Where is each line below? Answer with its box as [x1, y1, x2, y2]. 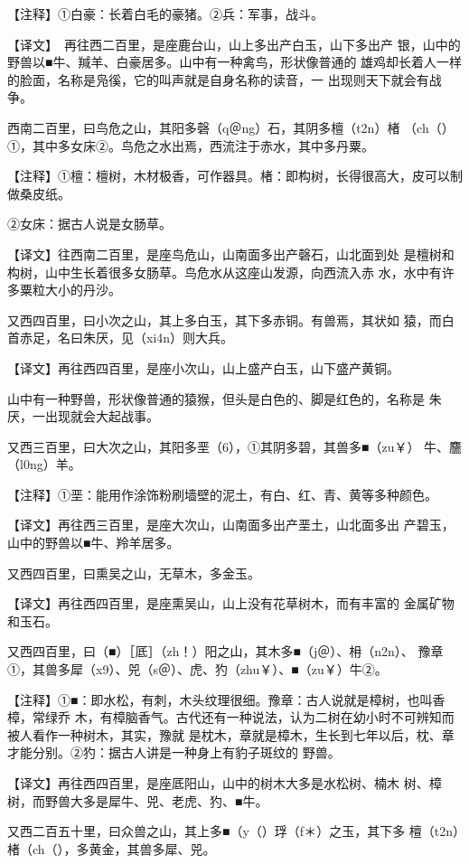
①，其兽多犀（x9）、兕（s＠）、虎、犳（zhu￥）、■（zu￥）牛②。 [7, 660, 388, 679]
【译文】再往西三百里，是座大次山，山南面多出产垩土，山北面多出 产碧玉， [7, 515, 455, 534]
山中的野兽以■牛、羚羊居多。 [7, 533, 180, 552]
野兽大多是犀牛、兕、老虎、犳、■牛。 [44, 791, 268, 810]
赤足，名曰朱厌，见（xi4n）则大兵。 [19, 328, 234, 347]
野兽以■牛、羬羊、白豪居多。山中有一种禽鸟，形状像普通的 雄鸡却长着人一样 [7, 52, 463, 71]
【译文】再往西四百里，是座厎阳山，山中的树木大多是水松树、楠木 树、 [7, 774, 429, 792]
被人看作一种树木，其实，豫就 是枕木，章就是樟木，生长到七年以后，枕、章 [7, 725, 455, 744]
